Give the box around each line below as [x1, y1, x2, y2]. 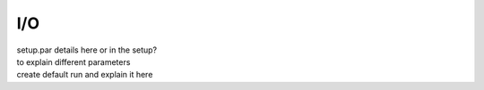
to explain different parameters [16, 56, 131, 67]
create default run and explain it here [16, 70, 153, 80]
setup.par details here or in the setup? [16, 45, 158, 55]
